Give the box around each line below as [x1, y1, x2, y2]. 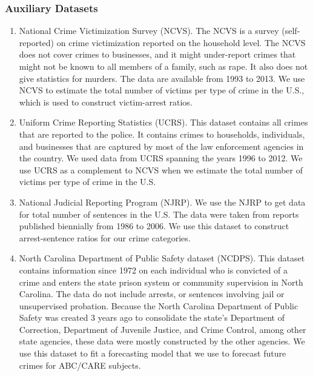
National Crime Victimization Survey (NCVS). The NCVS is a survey [19, 24, 279, 37]
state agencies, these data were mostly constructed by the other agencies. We [19, 335, 305, 347]
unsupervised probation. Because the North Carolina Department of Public [19, 299, 298, 312]
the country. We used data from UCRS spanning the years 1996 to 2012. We [19, 152, 303, 164]
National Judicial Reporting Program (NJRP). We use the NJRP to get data [19, 195, 306, 208]
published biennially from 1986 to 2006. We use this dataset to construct [19, 220, 289, 232]
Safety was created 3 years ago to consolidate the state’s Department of [19, 311, 285, 324]
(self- [282, 24, 300, 37]
